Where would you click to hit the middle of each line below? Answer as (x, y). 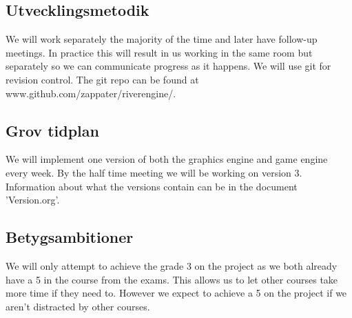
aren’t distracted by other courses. (78, 306)
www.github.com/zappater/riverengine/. (91, 93)
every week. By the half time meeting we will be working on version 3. (154, 172)
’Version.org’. (33, 200)
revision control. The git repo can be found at (102, 79)
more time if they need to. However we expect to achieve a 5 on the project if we (176, 293)
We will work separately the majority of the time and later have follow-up (162, 39)
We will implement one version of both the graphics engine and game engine (167, 159)
